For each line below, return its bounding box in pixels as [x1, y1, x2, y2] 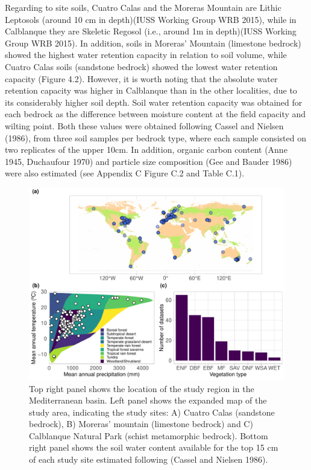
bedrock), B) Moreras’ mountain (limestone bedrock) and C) [29, 417, 253, 430]
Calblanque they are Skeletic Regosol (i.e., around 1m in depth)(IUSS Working [5, 25, 297, 37]
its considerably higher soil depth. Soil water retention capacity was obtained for [5, 95, 303, 108]
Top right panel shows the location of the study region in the [29, 382, 254, 394]
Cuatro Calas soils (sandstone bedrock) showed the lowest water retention [5, 60, 278, 72]
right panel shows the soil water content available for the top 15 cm [29, 441, 278, 454]
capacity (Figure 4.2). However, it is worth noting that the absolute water [5, 72, 278, 85]
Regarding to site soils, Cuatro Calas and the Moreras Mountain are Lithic [5, 1, 281, 13]
